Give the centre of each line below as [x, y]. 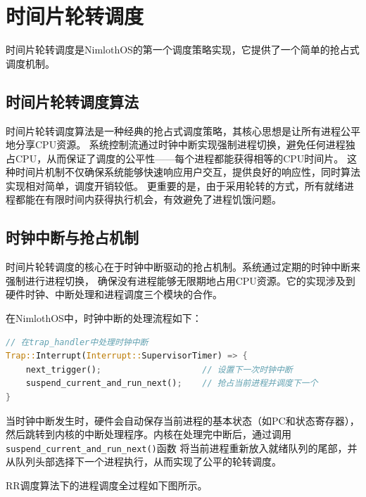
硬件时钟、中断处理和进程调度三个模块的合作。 [114, 294]
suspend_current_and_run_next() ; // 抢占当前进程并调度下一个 [172, 383]
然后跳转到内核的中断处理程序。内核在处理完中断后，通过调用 [149, 434]
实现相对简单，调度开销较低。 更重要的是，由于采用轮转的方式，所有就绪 [175, 185]
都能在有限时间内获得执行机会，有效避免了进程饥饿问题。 [148, 199]
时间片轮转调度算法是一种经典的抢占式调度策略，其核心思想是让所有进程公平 [183, 130]
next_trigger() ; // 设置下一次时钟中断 [159, 369]
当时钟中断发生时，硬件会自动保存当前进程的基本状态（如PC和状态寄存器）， [183, 420]
